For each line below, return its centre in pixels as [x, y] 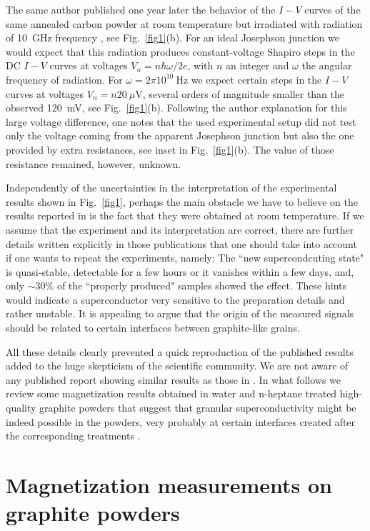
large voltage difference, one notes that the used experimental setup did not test [181, 121]
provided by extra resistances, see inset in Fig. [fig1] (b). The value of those [170, 149]
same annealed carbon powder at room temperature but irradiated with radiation [184, 23]
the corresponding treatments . [73, 436]
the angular [327, 65]
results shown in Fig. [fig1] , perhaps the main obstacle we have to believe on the [182, 201]
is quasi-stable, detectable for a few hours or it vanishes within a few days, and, [180, 271]
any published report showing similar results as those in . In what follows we [173, 379]
